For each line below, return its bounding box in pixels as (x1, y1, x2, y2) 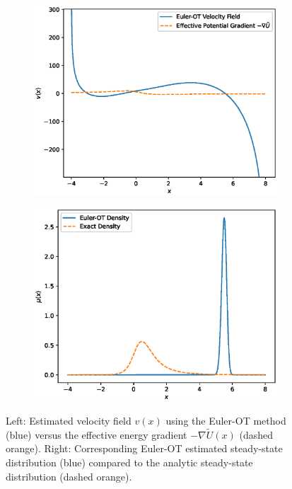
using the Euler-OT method (165, 413, 286, 427)
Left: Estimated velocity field (6, 413, 132, 427)
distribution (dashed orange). (6, 468, 132, 483)
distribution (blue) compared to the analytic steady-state (6, 454, 253, 469)
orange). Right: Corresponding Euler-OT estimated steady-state (6, 441, 283, 456)
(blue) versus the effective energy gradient (6, 427, 187, 442)
